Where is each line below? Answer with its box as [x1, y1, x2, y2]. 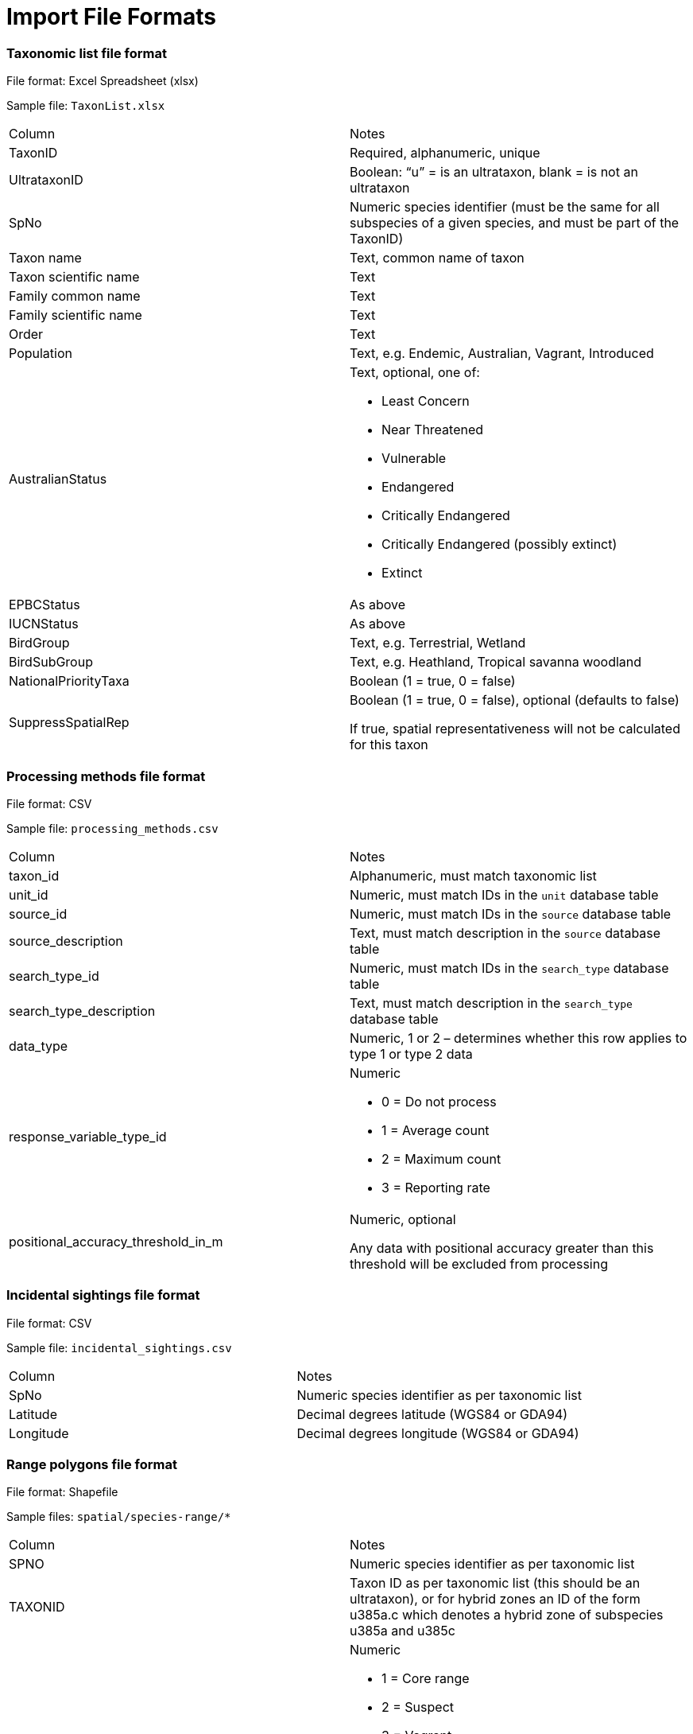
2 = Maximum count [381, 1150, 501, 1167]
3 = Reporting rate [381, 1179, 490, 1196]
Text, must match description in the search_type [350, 994, 633, 1011]
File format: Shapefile [6, 1485, 118, 1499]
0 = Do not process [381, 1093, 497, 1110]
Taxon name [9, 250, 82, 266]
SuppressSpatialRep [9, 714, 130, 731]
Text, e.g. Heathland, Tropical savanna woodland [350, 654, 642, 671]
